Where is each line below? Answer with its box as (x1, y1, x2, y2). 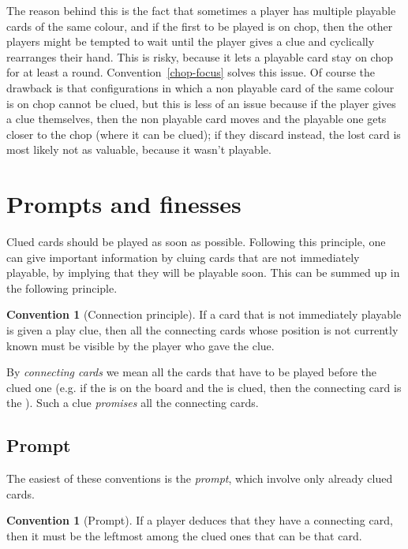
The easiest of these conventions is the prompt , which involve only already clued (6, 470, 393, 487)
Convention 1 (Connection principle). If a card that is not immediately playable (6, 306, 402, 323)
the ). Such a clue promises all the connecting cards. (6, 394, 259, 411)
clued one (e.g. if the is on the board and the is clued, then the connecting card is (6, 379, 402, 395)
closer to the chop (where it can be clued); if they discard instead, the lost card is (6, 125, 401, 142)
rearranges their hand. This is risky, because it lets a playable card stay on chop (6, 48, 393, 65)
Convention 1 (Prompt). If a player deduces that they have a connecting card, (6, 512, 393, 528)
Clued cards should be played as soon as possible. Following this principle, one (6, 233, 386, 250)
